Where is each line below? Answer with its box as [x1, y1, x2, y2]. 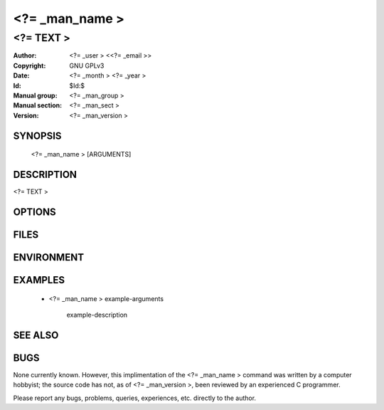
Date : [13, 71, 30, 80]
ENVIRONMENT [13, 251, 85, 263]
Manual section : [13, 101, 63, 110]
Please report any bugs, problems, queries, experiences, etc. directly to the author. [13, 394, 256, 402]
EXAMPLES [13, 274, 65, 286]
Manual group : [13, 91, 58, 100]
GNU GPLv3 [69, 61, 105, 70]
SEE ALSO [13, 329, 59, 341]
